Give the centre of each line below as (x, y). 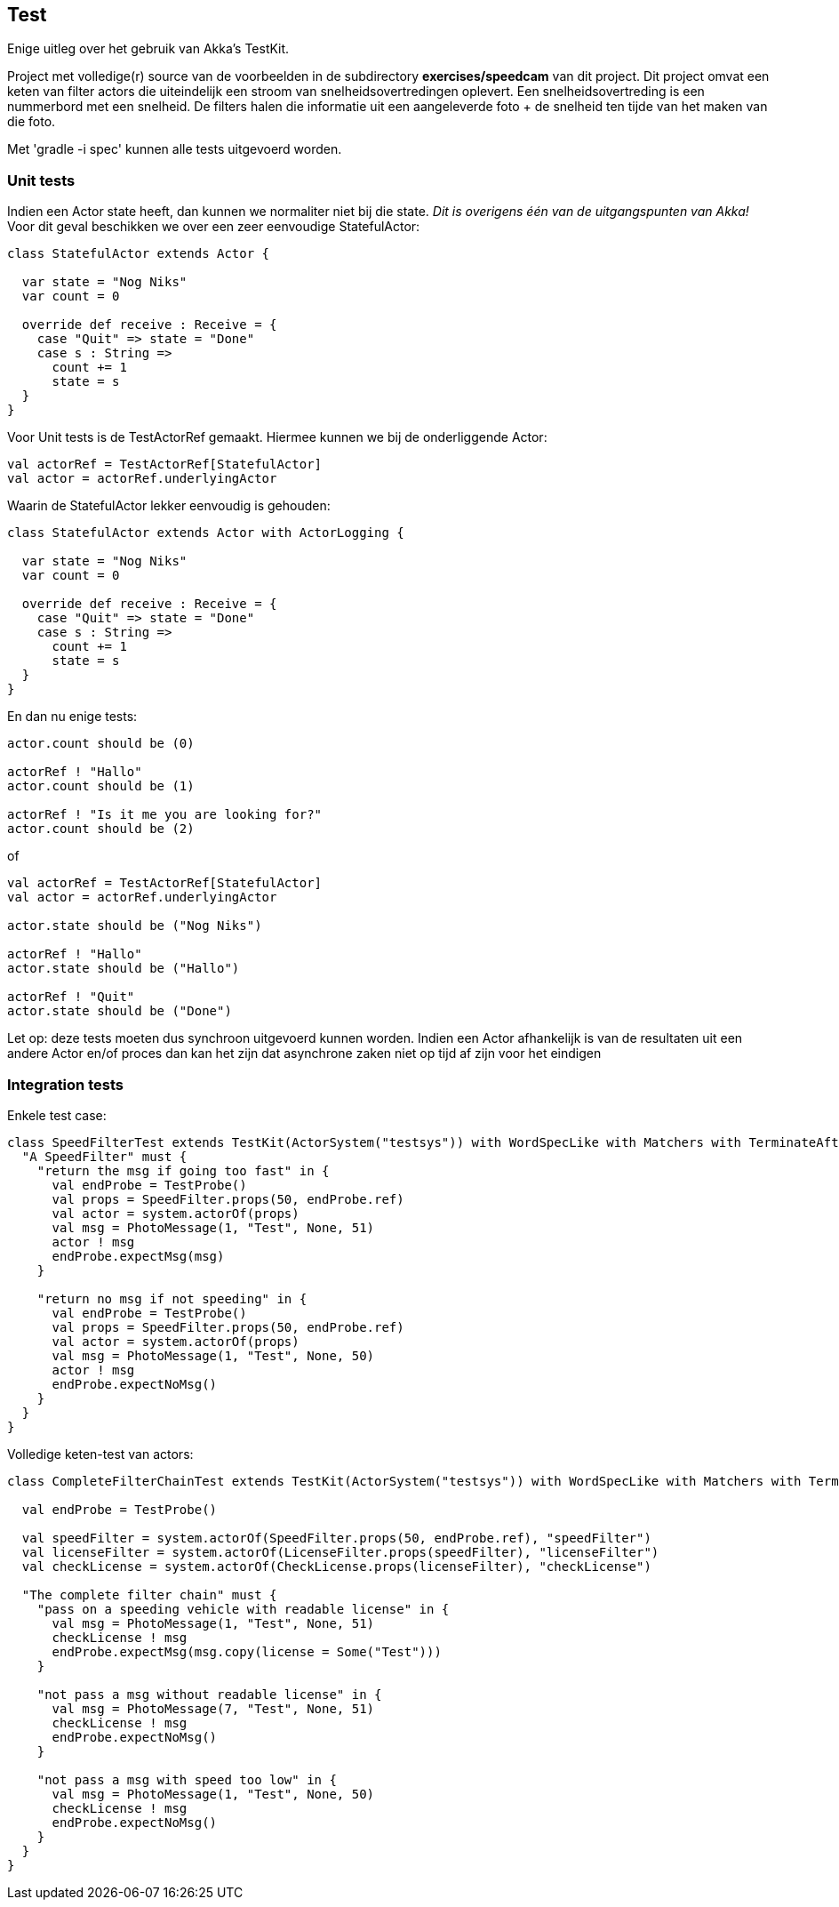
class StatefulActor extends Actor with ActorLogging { (206, 533)
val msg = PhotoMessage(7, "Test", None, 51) (213, 1708)
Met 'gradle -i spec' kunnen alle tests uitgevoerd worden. (175, 149)
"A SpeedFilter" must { (104, 1156)
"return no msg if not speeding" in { (172, 1298)
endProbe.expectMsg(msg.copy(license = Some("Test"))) (247, 1651)
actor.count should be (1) (101, 786)
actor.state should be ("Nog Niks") (135, 926)
